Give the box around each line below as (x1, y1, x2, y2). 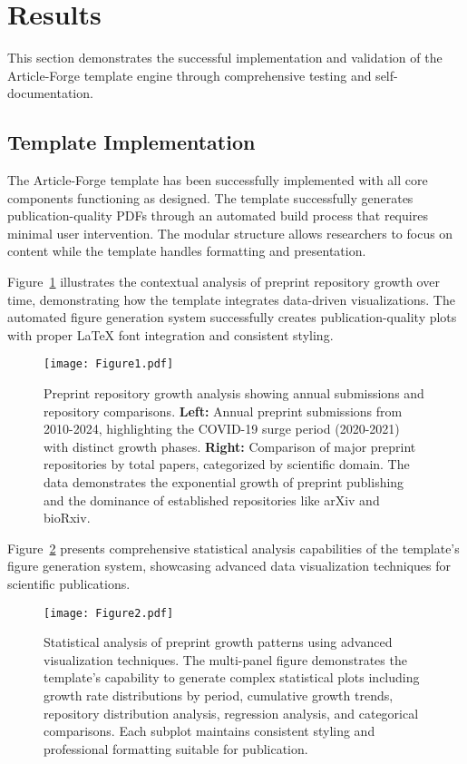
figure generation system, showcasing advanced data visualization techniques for (7, 556, 452, 575)
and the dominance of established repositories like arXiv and (44, 490, 380, 509)
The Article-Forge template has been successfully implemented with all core (7, 171, 428, 190)
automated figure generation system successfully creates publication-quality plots (7, 308, 457, 327)
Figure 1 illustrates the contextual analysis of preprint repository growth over (7, 272, 440, 291)
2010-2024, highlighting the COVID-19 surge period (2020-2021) (44, 419, 400, 438)
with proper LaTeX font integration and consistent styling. (7, 325, 334, 344)
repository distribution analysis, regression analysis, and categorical (44, 703, 419, 722)
